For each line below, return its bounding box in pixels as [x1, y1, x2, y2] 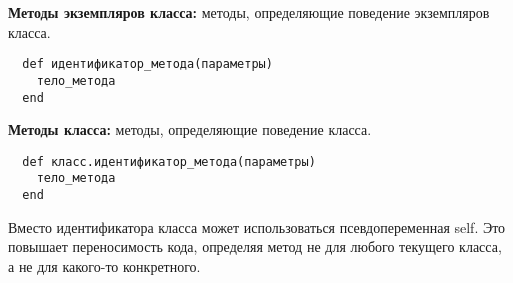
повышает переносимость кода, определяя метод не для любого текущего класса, [8, 236, 502, 257]
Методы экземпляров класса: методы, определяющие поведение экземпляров [8, 2, 490, 22]
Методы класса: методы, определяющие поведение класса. [8, 119, 372, 140]
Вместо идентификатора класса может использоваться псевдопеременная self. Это [8, 216, 506, 237]
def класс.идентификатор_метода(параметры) [22, 154, 316, 169]
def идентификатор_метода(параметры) [22, 57, 273, 72]
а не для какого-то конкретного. [8, 255, 201, 276]
